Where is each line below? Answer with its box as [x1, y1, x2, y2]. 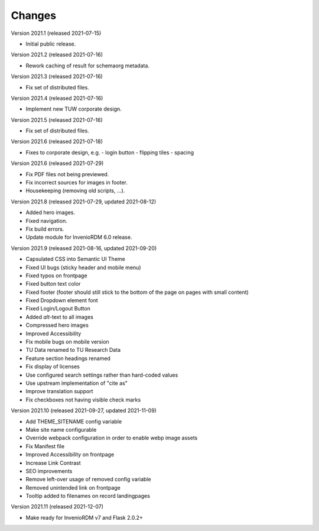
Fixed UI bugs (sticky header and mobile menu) [25, 264, 141, 271]
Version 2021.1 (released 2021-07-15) [11, 30, 102, 37]
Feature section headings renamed [25, 355, 110, 362]
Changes [11, 9, 56, 22]
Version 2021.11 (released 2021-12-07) [11, 503, 103, 510]
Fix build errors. [25, 225, 64, 232]
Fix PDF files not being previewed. [25, 170, 109, 177]
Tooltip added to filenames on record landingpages [25, 493, 151, 500]
